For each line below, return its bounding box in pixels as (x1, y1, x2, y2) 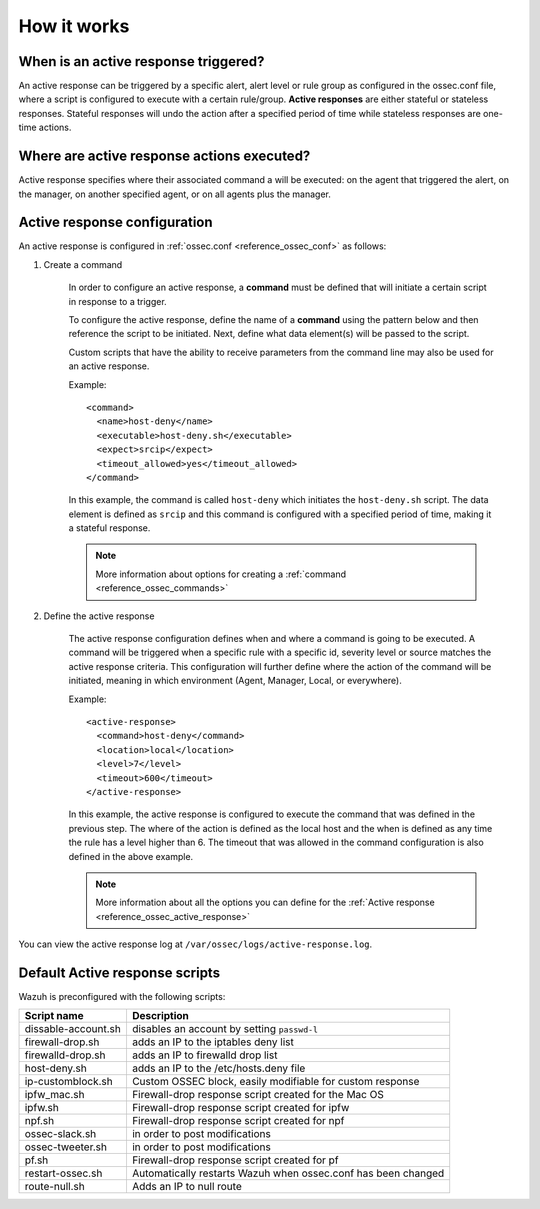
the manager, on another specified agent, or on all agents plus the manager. (18, 188, 332, 200)
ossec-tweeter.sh (24, 1140, 107, 1154)
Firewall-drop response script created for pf (131, 1153, 339, 1167)
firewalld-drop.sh (24, 1048, 106, 1062)
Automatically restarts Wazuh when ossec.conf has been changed (131, 1166, 445, 1180)
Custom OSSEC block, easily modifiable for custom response (131, 1075, 420, 1089)
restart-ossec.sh (24, 1166, 103, 1180)
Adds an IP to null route (131, 1180, 242, 1194)
